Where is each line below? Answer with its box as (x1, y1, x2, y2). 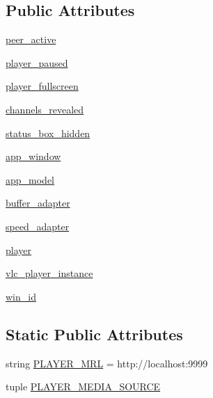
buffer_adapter (6, 196, 70, 210)
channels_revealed (6, 102, 84, 116)
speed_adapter (6, 218, 70, 233)
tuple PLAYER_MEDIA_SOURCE (6, 379, 161, 394)
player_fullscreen (6, 79, 79, 93)
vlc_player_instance (6, 266, 93, 280)
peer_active (6, 32, 56, 47)
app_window (6, 149, 61, 164)
